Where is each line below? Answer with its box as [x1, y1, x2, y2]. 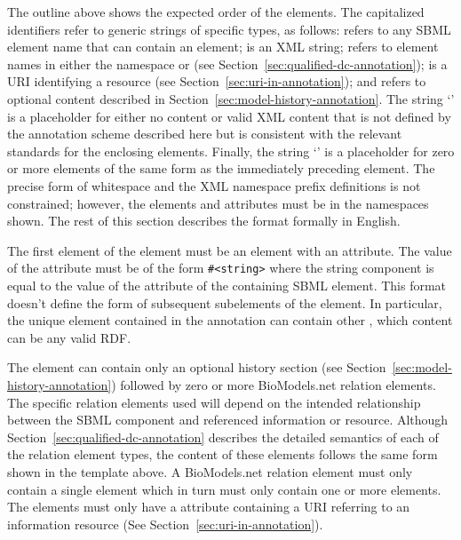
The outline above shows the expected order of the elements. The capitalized [7, 3, 425, 20]
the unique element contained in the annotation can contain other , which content [7, 311, 453, 330]
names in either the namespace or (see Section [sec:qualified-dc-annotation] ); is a [7, 54, 448, 73]
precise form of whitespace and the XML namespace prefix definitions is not [7, 176, 421, 195]
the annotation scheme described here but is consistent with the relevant [7, 124, 402, 143]
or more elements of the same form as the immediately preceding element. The [7, 159, 435, 178]
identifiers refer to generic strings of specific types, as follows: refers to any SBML [7, 20, 451, 38]
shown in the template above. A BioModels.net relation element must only [7, 462, 413, 480]
